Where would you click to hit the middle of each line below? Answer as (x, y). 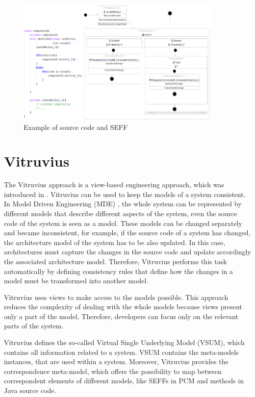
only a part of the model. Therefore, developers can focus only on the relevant (121, 316)
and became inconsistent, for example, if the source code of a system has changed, (127, 233)
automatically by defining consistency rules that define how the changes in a (119, 271)
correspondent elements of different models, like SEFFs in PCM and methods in (124, 381)
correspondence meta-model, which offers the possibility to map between (113, 371)
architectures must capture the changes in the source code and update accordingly (127, 252)
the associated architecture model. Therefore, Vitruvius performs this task (115, 261)
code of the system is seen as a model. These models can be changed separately (123, 223)
